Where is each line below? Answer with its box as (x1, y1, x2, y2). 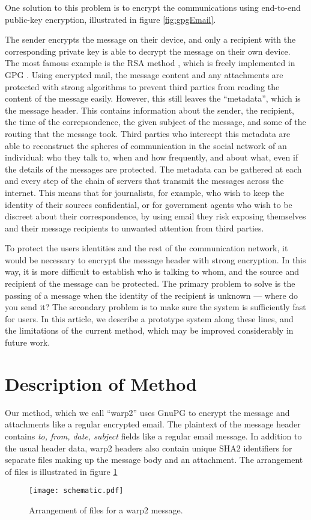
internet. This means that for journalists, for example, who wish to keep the (5, 186, 285, 198)
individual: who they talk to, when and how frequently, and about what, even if (5, 151, 298, 164)
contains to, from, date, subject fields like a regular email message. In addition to (5, 429, 302, 442)
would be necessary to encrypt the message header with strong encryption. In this (5, 253, 306, 266)
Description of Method (5, 371, 198, 396)
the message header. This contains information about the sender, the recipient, (5, 103, 294, 116)
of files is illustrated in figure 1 (5, 465, 118, 477)
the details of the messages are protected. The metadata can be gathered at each (5, 162, 302, 175)
